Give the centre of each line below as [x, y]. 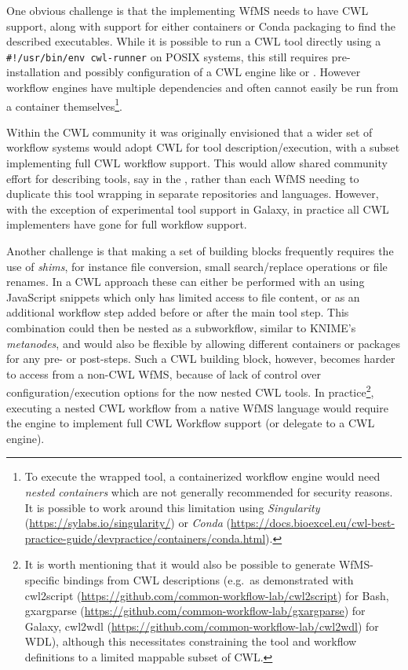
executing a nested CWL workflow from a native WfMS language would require [197, 407]
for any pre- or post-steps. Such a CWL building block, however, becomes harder [201, 359]
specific [42, 579]
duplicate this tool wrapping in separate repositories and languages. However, [193, 194]
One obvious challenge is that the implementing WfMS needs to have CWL [188, 10]
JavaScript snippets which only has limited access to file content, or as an [183, 297]
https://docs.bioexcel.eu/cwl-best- [313, 523]
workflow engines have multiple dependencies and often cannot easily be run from [202, 88]
